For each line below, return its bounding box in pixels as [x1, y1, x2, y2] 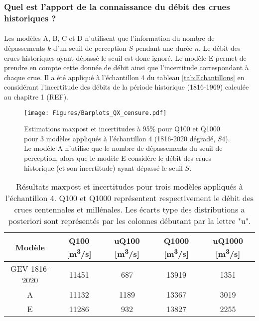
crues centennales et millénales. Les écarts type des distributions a [14, 204, 245, 215]
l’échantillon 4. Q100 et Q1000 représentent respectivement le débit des [5, 192, 254, 204]
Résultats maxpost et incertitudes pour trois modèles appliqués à [16, 181, 243, 193]
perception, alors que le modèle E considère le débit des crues [24, 152, 211, 163]
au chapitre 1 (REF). [4, 91, 68, 102]
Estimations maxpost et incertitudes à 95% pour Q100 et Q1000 [24, 123, 220, 134]
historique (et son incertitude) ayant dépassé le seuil [24, 162, 183, 173]
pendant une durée [135, 42, 192, 53]
